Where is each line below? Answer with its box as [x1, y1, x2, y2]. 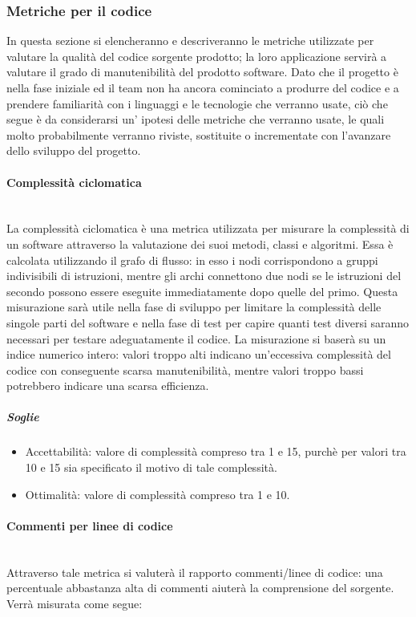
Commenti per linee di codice [6, 517, 173, 534]
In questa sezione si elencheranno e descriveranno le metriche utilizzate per [6, 32, 374, 49]
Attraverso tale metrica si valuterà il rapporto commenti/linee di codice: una [6, 563, 383, 580]
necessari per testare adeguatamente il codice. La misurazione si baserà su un [6, 330, 386, 347]
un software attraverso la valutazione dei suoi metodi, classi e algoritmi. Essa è [6, 235, 394, 252]
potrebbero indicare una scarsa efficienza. [6, 377, 209, 394]
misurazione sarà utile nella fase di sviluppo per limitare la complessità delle [6, 298, 382, 315]
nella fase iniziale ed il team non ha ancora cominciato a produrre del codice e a [6, 79, 399, 95]
